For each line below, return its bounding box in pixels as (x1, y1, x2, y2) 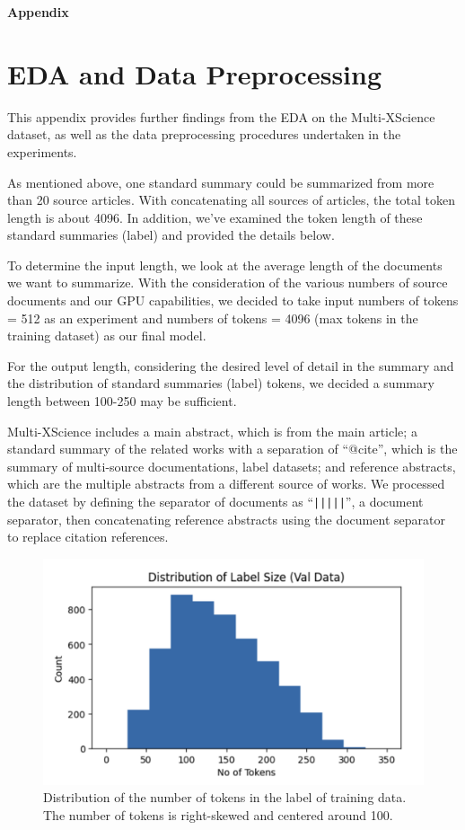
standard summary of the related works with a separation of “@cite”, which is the (7, 439, 458, 458)
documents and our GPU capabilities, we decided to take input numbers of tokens (7, 291, 459, 310)
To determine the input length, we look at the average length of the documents (7, 255, 443, 274)
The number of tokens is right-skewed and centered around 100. (43, 805, 393, 824)
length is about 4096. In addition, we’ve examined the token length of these (7, 207, 423, 226)
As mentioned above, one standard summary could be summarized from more (7, 172, 434, 191)
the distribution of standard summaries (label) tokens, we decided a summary (7, 374, 434, 393)
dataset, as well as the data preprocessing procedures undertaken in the (7, 125, 401, 144)
